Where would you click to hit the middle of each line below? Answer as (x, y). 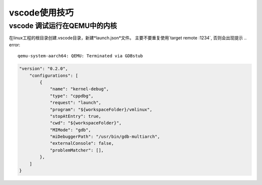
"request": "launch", (75, 103)
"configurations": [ (54, 76)
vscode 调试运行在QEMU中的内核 (63, 26)
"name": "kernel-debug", (79, 89)
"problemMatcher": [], (77, 150)
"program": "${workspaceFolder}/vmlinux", (101, 109)
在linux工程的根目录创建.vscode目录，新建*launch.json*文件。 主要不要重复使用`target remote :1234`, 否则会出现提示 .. (128, 38)
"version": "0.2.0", (43, 69)
